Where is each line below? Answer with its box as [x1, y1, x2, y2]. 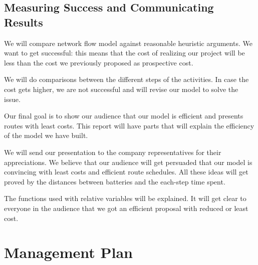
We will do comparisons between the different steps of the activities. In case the [4, 74, 249, 84]
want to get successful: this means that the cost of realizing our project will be [4, 47, 245, 58]
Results [4, 14, 43, 29]
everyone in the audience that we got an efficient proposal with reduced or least [4, 202, 248, 213]
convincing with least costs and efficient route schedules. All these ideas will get [4, 166, 248, 177]
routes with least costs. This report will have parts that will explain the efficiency [4, 120, 254, 130]
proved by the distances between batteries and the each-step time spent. [4, 176, 225, 186]
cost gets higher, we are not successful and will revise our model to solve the [4, 83, 238, 94]
